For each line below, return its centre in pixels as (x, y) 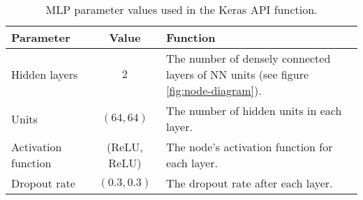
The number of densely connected (249, 58)
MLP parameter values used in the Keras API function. (181, 9)
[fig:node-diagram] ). (214, 90)
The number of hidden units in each (254, 110)
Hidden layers (45, 74)
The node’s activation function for (250, 147)
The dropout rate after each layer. (250, 183)
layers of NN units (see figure (238, 74)
